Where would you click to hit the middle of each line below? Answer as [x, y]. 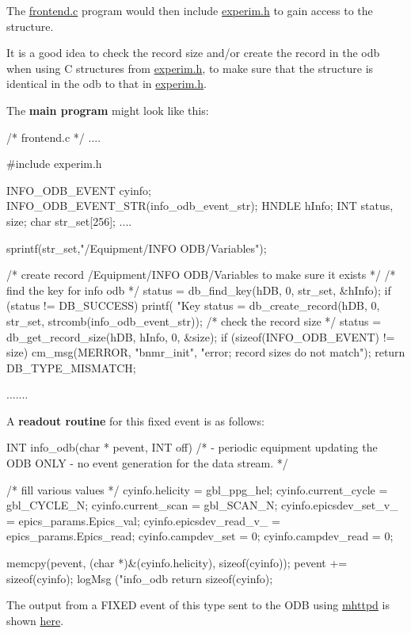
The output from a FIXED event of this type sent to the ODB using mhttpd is [198, 605]
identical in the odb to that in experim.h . [107, 84]
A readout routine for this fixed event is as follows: [135, 420]
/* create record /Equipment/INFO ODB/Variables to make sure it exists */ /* [201, 275]
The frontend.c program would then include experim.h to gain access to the [190, 10]
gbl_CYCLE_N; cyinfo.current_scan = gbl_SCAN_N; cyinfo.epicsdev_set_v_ [202, 505]
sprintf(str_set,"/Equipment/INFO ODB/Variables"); [137, 248]
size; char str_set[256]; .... [69, 221]
